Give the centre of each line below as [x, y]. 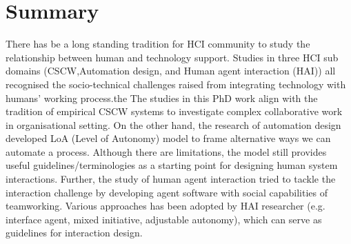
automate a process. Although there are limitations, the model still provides [166, 151]
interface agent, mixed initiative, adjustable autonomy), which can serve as [164, 219]
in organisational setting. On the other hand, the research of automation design [173, 124]
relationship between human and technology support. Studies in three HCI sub [172, 57]
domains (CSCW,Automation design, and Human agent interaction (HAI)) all [171, 71]
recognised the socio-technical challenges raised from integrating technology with [176, 84]
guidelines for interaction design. [74, 233]
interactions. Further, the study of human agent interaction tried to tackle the [171, 179]
